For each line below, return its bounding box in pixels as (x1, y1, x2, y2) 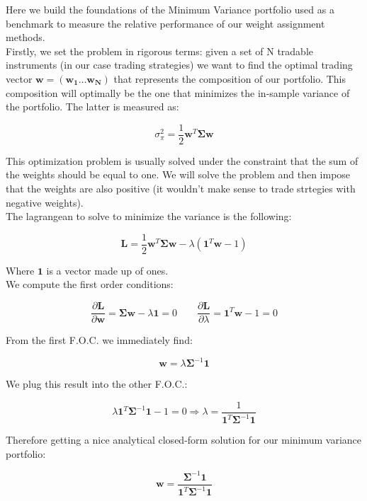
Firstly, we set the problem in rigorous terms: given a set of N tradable (6, 43, 314, 58)
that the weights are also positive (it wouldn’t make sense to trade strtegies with (6, 181, 356, 195)
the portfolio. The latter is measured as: (6, 99, 179, 114)
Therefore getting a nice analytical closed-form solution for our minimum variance (6, 432, 362, 447)
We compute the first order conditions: (6, 277, 174, 292)
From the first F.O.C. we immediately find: (6, 333, 193, 347)
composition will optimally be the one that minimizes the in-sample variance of (6, 85, 350, 100)
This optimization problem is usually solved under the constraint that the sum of (6, 153, 358, 168)
